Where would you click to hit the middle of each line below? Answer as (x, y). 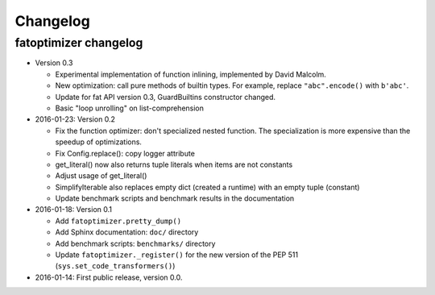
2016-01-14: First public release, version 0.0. (109, 277)
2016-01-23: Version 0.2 (75, 119)
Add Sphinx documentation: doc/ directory (127, 232)
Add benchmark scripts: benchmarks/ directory (135, 243)
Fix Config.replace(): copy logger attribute (125, 153)
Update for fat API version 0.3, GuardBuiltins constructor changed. (166, 97)
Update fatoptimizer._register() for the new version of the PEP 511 (176, 255)
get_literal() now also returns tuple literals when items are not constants (174, 164)
